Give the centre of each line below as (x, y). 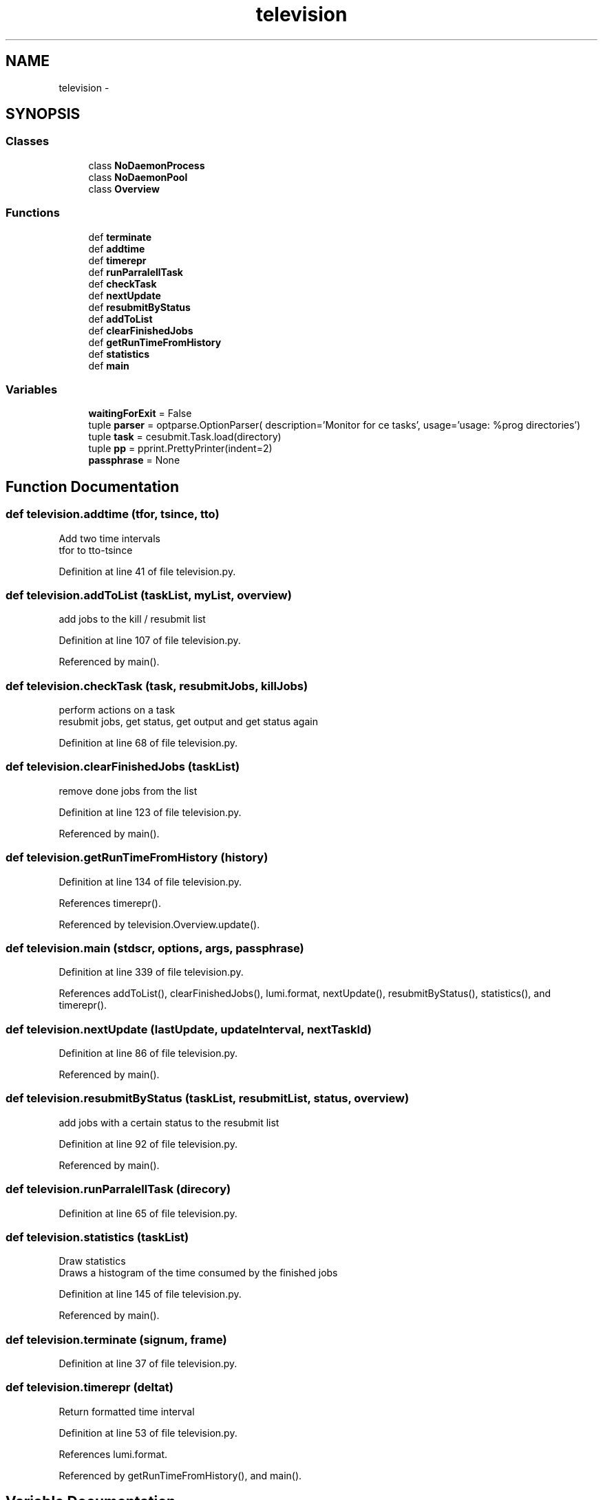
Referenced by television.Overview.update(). (159, 924)
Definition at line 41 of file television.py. (147, 571)
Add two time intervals (109, 538)
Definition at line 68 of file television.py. (148, 743)
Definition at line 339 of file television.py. (151, 972)
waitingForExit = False (140, 414)
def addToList (120, 319)
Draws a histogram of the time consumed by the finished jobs (198, 1273)
